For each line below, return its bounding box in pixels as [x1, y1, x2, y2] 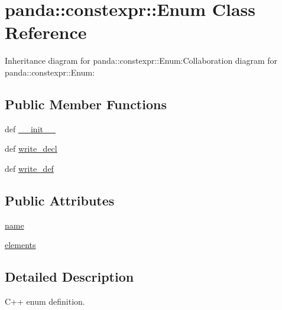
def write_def [5, 162, 54, 174]
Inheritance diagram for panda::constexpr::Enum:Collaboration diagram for [5, 54, 278, 67]
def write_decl [5, 142, 57, 155]
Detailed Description [5, 267, 134, 286]
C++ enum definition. [5, 295, 85, 308]
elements [5, 239, 36, 251]
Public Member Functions [5, 94, 167, 113]
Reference [5, 20, 87, 44]
